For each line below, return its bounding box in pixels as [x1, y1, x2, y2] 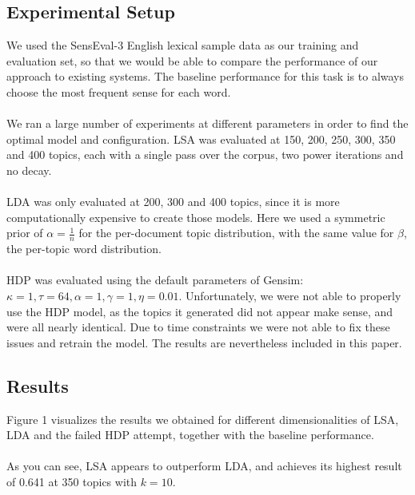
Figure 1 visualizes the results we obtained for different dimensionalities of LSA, [6, 410, 399, 427]
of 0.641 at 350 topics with [6, 473, 138, 489]
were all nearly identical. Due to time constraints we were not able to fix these [6, 319, 390, 335]
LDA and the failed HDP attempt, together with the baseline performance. [6, 426, 374, 443]
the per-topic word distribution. [6, 240, 162, 257]
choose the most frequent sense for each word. [6, 83, 231, 100]
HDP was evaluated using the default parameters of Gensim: [6, 271, 304, 288]
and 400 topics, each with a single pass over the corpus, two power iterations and [6, 146, 404, 163]
